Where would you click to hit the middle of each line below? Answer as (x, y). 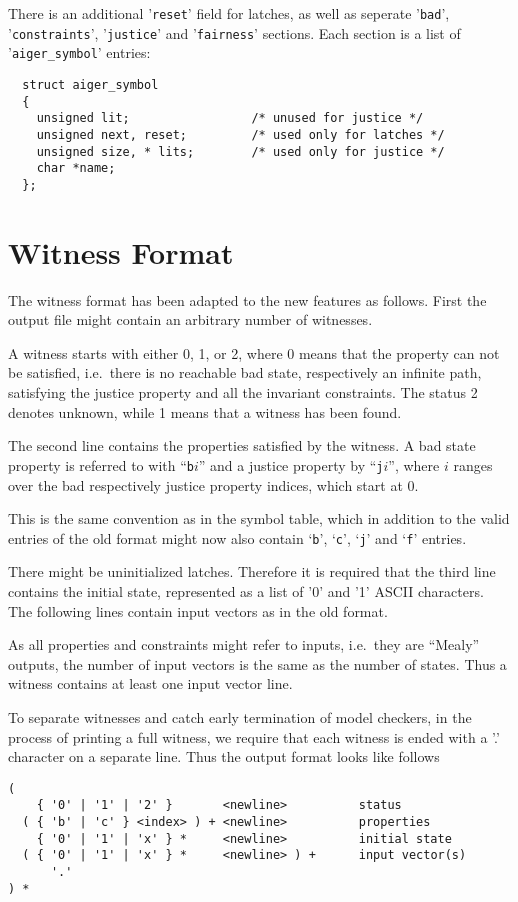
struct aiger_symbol (90, 84)
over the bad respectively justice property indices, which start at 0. (213, 484)
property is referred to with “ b (101, 464)
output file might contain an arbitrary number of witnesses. (190, 319)
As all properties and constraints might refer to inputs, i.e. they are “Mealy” (244, 644)
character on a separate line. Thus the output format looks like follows (224, 756)
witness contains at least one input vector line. (150, 683)
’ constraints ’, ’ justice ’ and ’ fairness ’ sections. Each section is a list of (234, 32)
